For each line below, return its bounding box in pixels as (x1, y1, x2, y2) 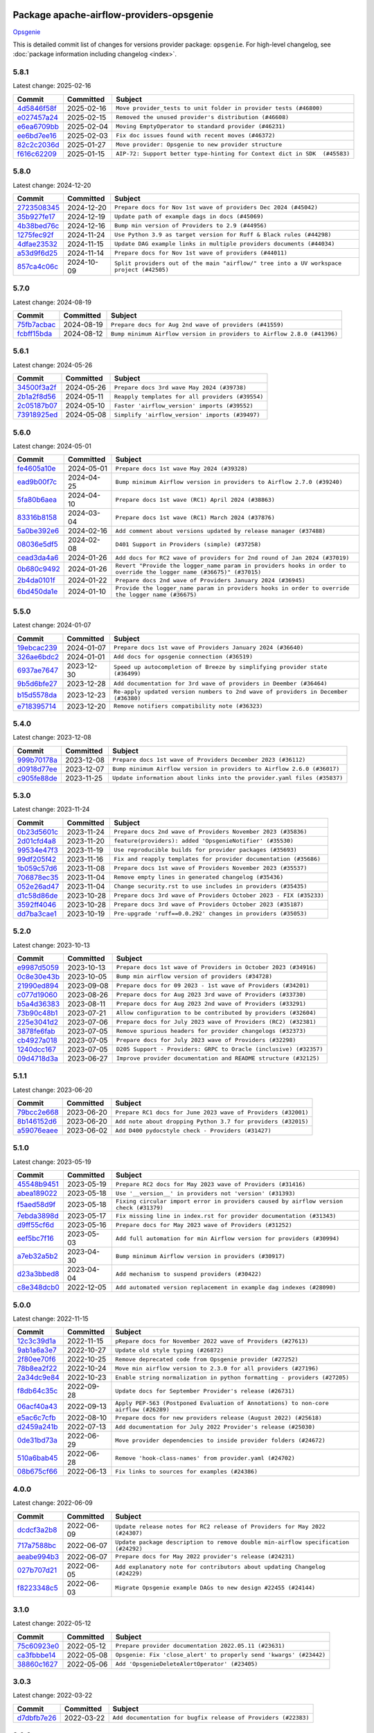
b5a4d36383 (17, 999, 60, 1009)
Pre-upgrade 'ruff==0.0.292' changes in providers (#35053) (114, 910, 308, 918)
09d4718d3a (17, 1054, 59, 1063)
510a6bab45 (17, 1453, 58, 1463)
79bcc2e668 (17, 1108, 59, 1117)
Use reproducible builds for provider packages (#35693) (114, 846, 297, 854)
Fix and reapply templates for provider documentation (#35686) (114, 855, 321, 863)
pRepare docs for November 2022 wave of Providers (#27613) (115, 1337, 309, 1345)
